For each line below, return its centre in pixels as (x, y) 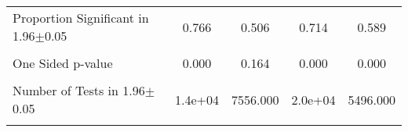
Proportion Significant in (81, 18)
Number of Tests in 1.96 (79, 90)
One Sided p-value (63, 63)
